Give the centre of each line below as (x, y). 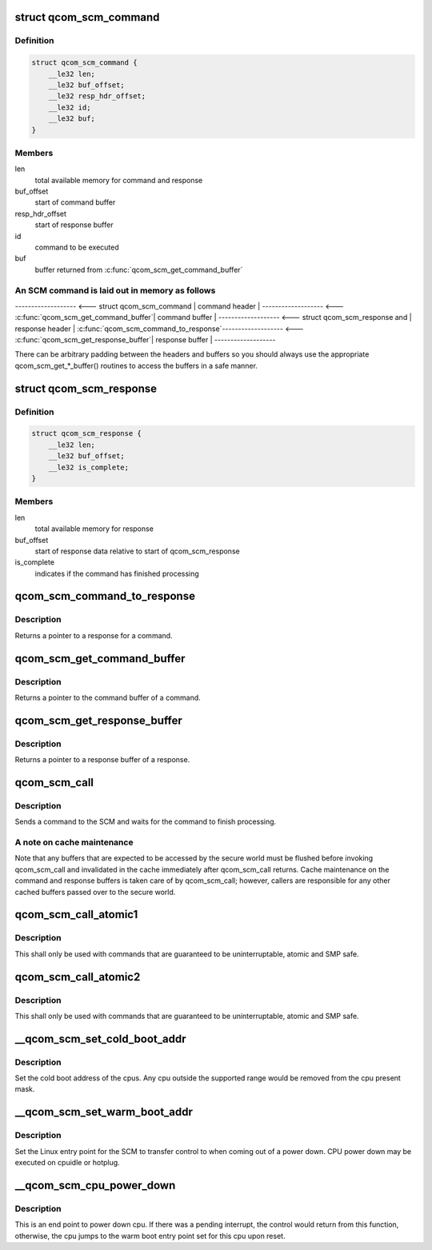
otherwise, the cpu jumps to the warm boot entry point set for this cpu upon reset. (150, 1236)
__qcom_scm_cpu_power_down (95, 1185)
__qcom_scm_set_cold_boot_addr (101, 1038)
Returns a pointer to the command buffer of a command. (108, 697)
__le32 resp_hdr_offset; (97, 96)
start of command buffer (75, 202)
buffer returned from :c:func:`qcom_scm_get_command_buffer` (139, 270)
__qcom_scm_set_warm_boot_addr (104, 1112)
